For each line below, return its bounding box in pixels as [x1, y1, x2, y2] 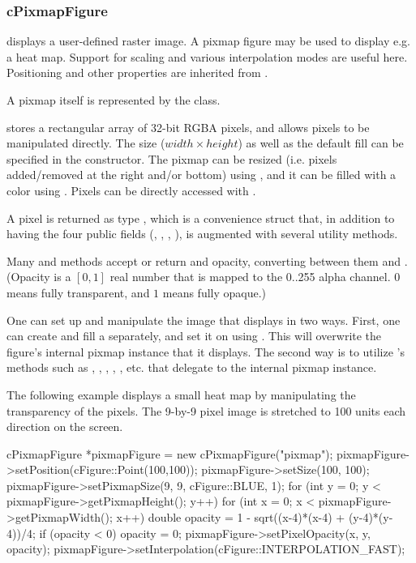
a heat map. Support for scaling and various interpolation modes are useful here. [6, 48, 408, 65]
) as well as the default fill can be [238, 134, 404, 151]
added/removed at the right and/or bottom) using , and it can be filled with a [6, 166, 397, 183]
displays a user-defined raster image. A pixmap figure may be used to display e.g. [6, 32, 410, 49]
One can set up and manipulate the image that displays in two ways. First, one [6, 311, 401, 328]
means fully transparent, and [6, 284, 150, 301]
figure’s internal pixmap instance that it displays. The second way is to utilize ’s [6, 343, 405, 360]
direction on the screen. [6, 418, 123, 435]
